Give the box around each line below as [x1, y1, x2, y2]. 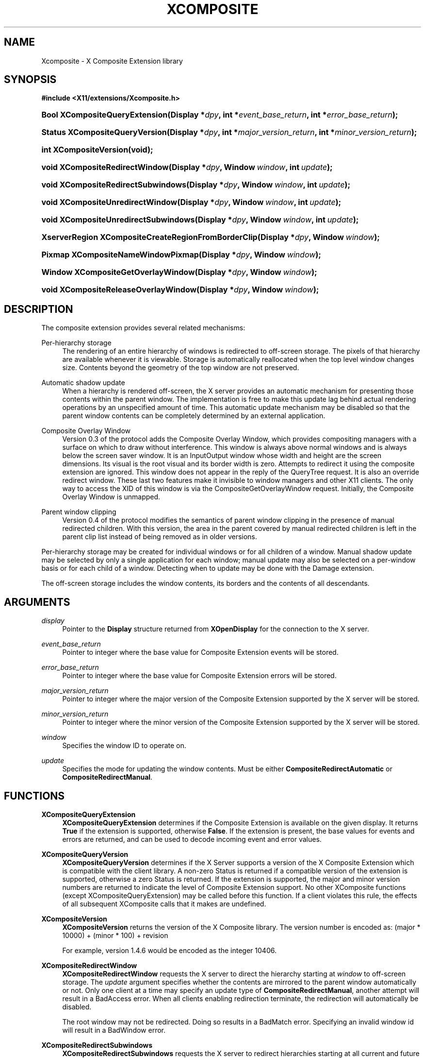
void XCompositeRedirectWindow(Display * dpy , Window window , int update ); [41, 162, 333, 172]
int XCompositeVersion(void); [41, 145, 153, 155]
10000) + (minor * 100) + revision [62, 931, 168, 939]
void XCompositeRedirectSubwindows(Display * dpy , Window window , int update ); [41, 180, 350, 190]
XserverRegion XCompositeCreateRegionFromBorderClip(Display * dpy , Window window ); [41, 232, 380, 242]
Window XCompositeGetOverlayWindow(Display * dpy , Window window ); [41, 267, 317, 277]
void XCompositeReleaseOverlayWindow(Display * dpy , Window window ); [41, 285, 319, 295]
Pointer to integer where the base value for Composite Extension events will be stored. [62, 648, 339, 657]
